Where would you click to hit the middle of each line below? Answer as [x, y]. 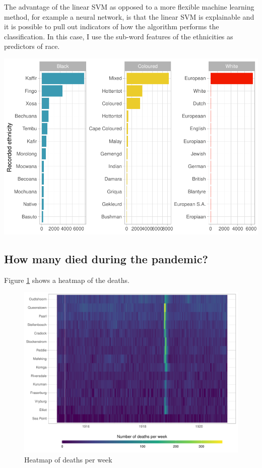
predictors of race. [32, 46]
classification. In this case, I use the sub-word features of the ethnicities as [119, 36]
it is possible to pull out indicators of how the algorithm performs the [112, 26]
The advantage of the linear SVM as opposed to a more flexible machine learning [129, 7]
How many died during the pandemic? [106, 258]
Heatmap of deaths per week [68, 459]
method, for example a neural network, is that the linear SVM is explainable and [129, 16]
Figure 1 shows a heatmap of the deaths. [67, 280]
